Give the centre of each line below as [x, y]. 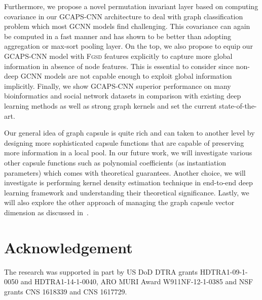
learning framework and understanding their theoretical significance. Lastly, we [127, 192]
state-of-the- [238, 105]
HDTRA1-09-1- [224, 271]
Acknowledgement [68, 247]
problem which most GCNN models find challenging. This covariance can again [127, 26]
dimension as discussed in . [46, 212]
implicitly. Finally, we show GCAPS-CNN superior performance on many [118, 86]
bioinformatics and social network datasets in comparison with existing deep [123, 96]
